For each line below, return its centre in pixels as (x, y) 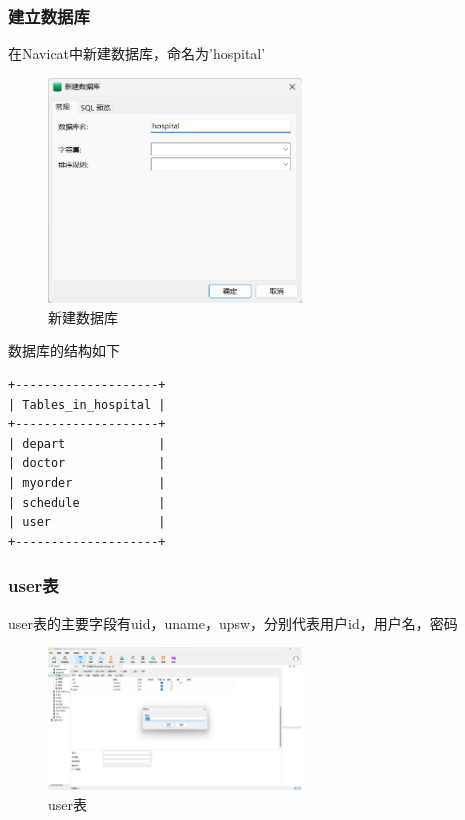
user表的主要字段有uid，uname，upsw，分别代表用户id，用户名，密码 (233, 622)
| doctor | (87, 463)
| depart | (87, 443)
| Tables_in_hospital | (87, 404)
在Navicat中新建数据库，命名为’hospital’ (137, 53)
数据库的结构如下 (64, 350)
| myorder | (87, 482)
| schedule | (87, 502)
